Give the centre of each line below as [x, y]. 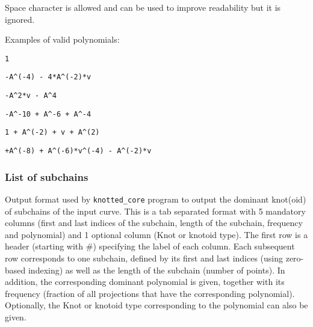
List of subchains [47, 176]
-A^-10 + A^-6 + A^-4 [48, 114]
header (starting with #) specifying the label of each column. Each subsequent [150, 246]
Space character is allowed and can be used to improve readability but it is [143, 7]
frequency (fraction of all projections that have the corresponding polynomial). [150, 293]
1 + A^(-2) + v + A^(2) [52, 133]
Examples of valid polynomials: [62, 39]
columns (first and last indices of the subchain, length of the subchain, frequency [154, 223]
